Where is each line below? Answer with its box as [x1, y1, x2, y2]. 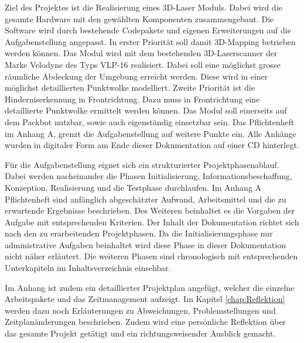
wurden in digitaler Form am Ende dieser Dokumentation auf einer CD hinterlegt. [5, 139, 299, 151]
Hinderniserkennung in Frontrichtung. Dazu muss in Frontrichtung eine [5, 92, 260, 105]
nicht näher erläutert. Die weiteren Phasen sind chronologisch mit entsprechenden [5, 250, 298, 262]
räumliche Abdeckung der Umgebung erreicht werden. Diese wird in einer [5, 70, 268, 82]
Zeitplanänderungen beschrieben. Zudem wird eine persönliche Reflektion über [5, 315, 286, 328]
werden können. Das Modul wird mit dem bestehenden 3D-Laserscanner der [5, 47, 278, 59]
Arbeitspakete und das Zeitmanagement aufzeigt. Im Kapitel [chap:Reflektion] [5, 293, 285, 305]
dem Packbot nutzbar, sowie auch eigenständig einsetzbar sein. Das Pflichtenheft [5, 115, 295, 128]
